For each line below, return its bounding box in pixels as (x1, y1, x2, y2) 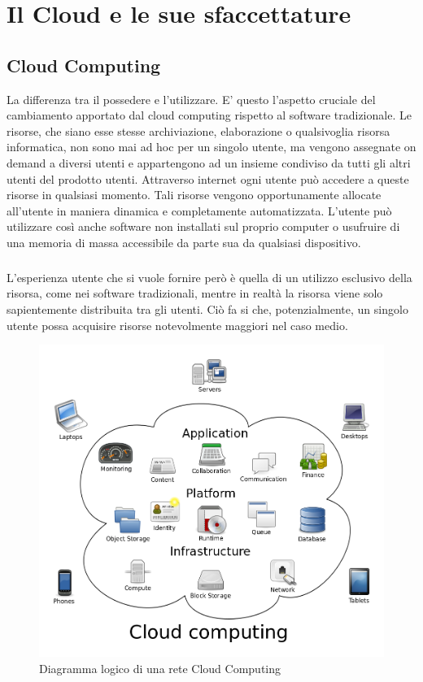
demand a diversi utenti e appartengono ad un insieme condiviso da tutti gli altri (7, 154, 411, 171)
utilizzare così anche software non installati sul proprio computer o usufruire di (7, 218, 400, 235)
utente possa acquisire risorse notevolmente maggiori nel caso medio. (7, 316, 348, 333)
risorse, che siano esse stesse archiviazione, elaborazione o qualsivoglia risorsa (7, 122, 390, 139)
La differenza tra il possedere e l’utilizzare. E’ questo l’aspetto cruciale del (7, 90, 376, 107)
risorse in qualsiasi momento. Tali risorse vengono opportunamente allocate (7, 186, 382, 203)
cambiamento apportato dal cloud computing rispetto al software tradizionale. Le (7, 106, 412, 124)
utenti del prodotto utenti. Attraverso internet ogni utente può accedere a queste (7, 170, 409, 187)
